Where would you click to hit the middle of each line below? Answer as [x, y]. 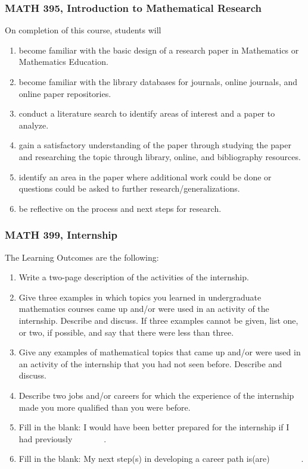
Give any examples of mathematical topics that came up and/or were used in [160, 352]
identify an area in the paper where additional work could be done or [145, 176]
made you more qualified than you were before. [105, 407]
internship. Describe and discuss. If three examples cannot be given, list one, [158, 320]
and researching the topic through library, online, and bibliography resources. [160, 156]
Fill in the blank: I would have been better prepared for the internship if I [154, 427]
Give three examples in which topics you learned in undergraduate [140, 297]
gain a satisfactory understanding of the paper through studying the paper [155, 145]
